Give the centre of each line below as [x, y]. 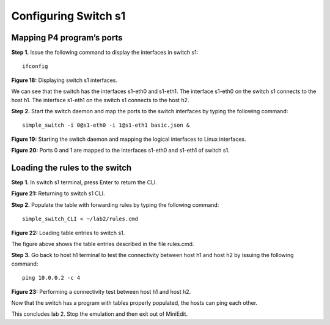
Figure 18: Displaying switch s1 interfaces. [64, 80]
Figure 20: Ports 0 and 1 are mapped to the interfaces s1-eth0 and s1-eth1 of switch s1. [120, 151]
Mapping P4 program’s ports [67, 38]
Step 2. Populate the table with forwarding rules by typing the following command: [115, 204]
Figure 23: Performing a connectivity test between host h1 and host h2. [101, 291]
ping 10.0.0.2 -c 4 [51, 278]
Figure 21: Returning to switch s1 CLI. [58, 193]
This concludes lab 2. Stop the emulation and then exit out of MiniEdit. [100, 314]
